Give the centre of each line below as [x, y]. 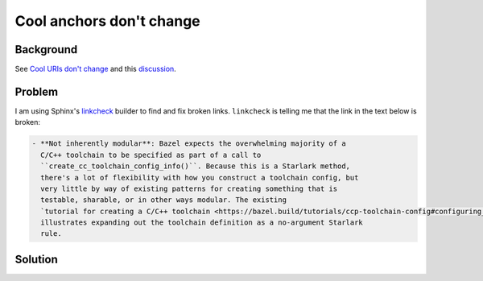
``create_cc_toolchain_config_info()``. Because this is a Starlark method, [195, 166]
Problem [37, 91]
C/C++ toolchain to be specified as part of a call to [151, 155]
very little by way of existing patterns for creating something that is [189, 188]
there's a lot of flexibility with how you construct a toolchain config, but [200, 178]
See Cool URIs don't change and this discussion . [95, 69]
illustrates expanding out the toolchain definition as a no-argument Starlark [202, 223]
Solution [36, 259]
